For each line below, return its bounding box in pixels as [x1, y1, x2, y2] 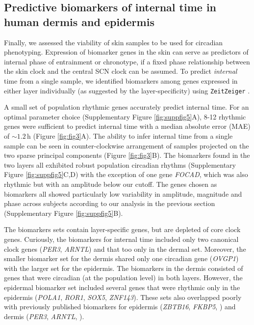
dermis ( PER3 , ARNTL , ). [4, 311, 84, 321]
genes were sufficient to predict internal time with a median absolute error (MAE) [4, 121, 251, 131]
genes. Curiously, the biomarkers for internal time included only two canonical [4, 234, 239, 244]
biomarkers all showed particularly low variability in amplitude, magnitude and [4, 188, 242, 199]
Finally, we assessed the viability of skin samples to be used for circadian [4, 37, 223, 47]
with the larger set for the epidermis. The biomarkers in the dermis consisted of [4, 263, 243, 273]
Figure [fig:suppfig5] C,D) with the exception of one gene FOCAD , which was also [4, 169, 248, 179]
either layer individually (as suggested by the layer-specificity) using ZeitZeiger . [4, 85, 250, 95]
